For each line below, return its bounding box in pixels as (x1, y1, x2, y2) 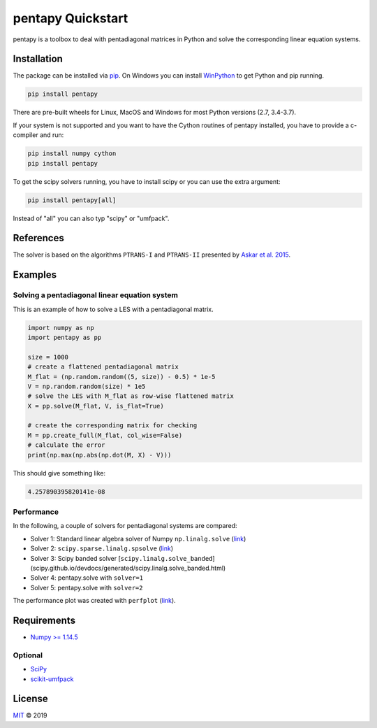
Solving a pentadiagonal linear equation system (13, 290, 178, 300)
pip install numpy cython (27, 150, 117, 157)
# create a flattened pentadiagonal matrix (27, 363, 179, 371)
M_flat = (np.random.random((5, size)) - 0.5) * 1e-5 (27, 373, 216, 380)
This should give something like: (13, 469, 106, 477)
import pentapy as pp (27, 333, 102, 341)
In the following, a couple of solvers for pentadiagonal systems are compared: (13, 522, 237, 530)
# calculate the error (27, 441, 105, 449)
